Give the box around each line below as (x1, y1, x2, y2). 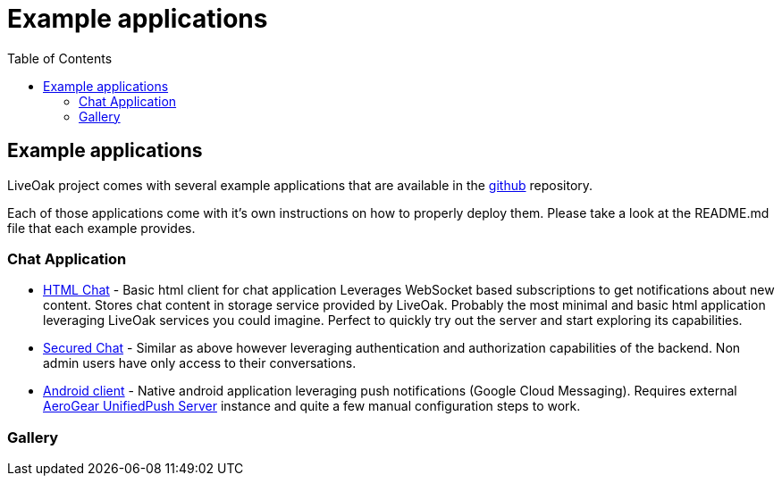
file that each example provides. (7, 220, 196, 236)
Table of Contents (7, 50, 113, 66)
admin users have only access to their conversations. (43, 355, 357, 371)
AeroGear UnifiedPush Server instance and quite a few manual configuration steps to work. (43, 398, 581, 414)
